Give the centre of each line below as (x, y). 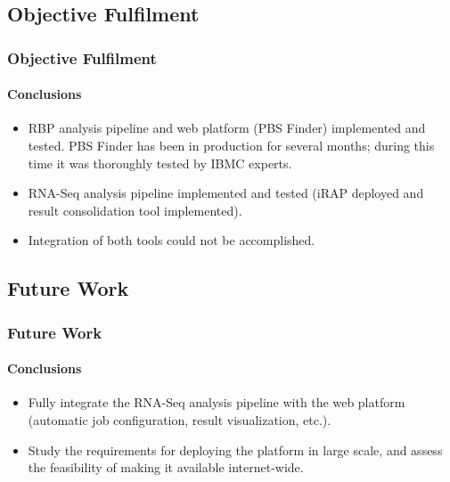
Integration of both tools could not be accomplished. (172, 240)
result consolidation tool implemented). (135, 210)
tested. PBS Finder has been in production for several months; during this (231, 146)
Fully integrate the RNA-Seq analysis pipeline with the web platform (217, 402)
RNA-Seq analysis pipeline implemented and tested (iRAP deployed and (226, 193)
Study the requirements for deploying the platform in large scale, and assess (235, 449)
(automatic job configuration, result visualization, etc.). (180, 420)
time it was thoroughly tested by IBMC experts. (160, 163)
